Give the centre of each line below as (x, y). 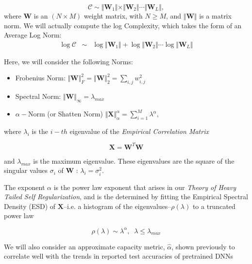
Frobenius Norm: (40, 78)
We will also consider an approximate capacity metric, (84, 246)
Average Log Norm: (33, 35)
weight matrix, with (113, 16)
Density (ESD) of (30, 206)
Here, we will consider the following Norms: (68, 61)
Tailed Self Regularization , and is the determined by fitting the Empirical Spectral (126, 197)
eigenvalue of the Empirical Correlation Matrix (139, 131)
